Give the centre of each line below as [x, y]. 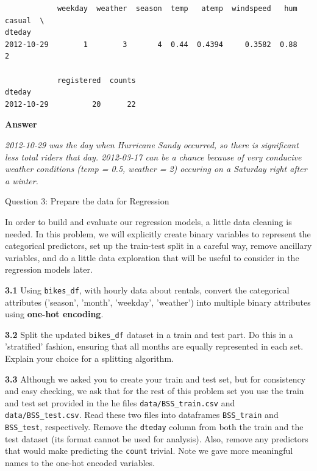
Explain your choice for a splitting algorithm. [89, 358]
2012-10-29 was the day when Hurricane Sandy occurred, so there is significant [152, 144]
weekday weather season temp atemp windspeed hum [177, 9]
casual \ [25, 20]
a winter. [22, 180]
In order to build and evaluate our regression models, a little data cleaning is [148, 221]
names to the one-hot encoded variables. [80, 462]
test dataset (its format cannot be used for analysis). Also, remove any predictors [157, 438]
